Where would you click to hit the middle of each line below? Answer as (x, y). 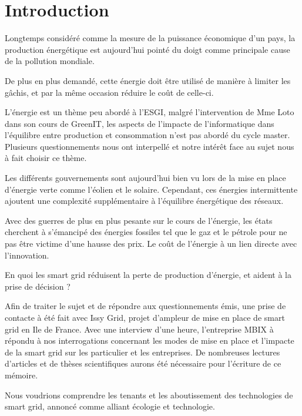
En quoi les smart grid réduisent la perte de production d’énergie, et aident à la (148, 275)
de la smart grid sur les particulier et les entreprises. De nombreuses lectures (142, 352)
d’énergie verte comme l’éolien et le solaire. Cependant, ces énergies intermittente (151, 189)
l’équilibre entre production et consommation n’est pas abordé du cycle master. (147, 135)
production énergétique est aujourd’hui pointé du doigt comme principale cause (147, 49)
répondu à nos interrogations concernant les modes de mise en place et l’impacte (150, 340)
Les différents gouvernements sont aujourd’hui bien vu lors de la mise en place (145, 178)
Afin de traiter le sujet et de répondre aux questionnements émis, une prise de (145, 306)
